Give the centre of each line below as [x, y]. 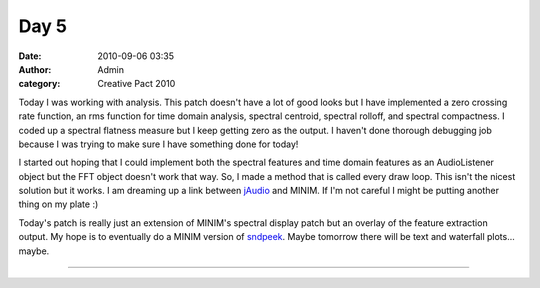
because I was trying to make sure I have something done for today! [158, 144]
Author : [35, 69]
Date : [30, 56]
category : [39, 84]
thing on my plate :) [58, 204]
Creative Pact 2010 [136, 84]
